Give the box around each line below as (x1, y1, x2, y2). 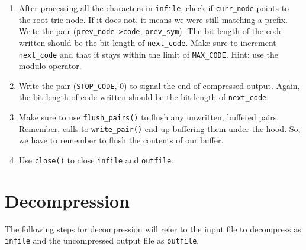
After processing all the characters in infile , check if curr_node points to (18, 2, 289, 14)
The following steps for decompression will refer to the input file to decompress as (5, 222, 301, 235)
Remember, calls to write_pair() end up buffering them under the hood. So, (18, 122, 301, 134)
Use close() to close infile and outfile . (18, 154, 173, 166)
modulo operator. (18, 60, 82, 72)
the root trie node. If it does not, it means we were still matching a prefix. (18, 13, 288, 25)
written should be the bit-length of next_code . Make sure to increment (18, 36, 276, 48)
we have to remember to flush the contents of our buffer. (18, 134, 224, 146)
